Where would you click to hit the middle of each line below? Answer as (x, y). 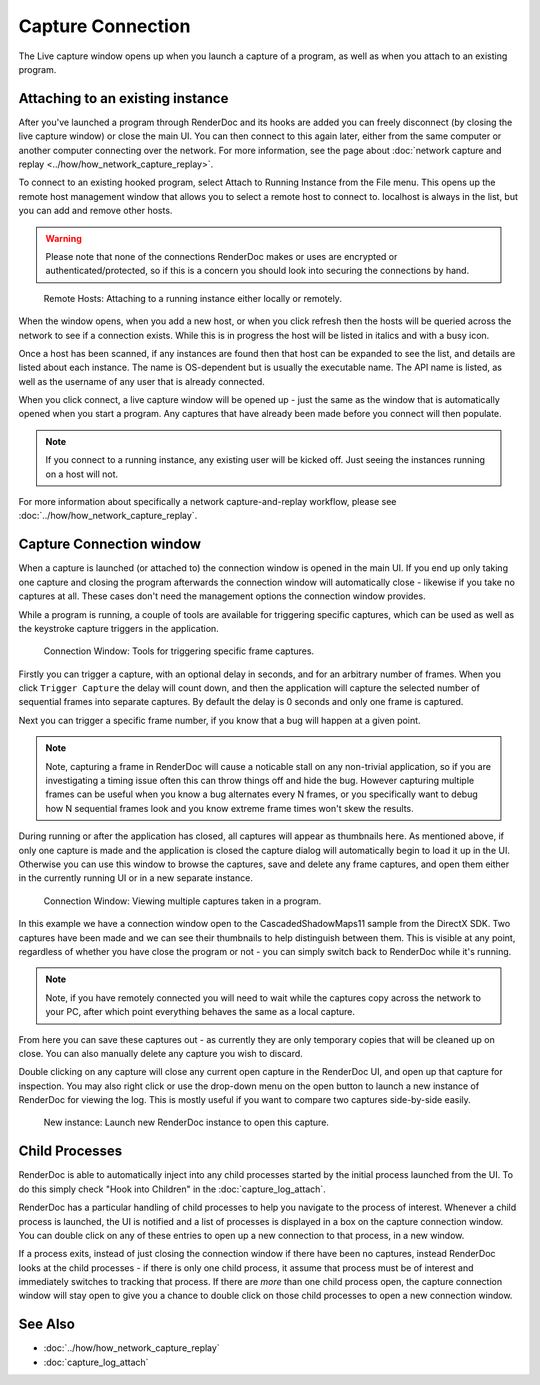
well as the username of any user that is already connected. (141, 381)
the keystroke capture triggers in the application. (118, 628)
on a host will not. (82, 474)
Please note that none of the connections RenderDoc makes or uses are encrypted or (221, 256)
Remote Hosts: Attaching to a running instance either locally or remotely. (192, 298)
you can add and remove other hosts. (95, 211)
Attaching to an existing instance (123, 98)
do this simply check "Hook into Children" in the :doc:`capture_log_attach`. (172, 1189)
